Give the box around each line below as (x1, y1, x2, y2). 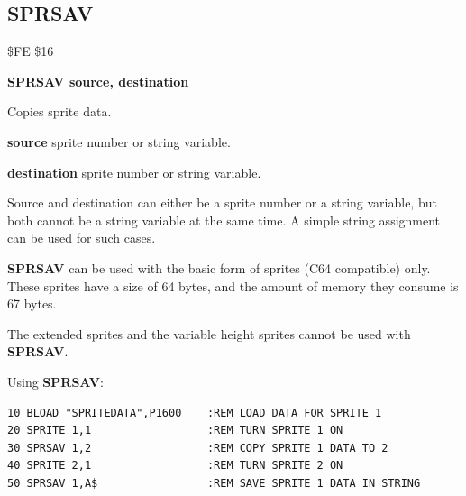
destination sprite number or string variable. (7, 162, 261, 181)
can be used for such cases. (7, 228, 156, 247)
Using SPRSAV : (7, 372, 104, 390)
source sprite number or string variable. (7, 132, 231, 151)
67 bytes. (7, 294, 57, 313)
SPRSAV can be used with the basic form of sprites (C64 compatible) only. (7, 258, 431, 277)
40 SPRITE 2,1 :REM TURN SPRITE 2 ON (7, 459, 343, 473)
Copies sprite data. (7, 102, 112, 121)
